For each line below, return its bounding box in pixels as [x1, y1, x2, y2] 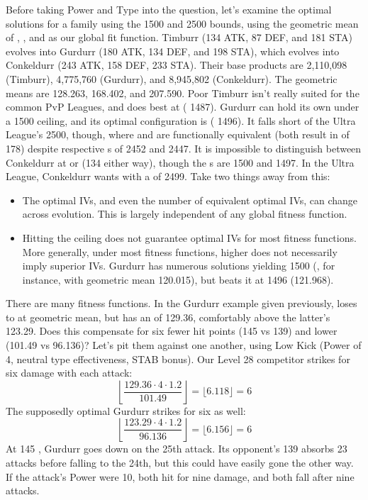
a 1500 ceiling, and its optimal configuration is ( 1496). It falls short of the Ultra [6, 113, 356, 128]
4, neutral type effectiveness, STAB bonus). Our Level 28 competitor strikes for [6, 351, 350, 366]
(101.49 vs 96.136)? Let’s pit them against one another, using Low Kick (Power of [6, 338, 362, 352]
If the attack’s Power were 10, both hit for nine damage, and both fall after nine [6, 469, 355, 484]
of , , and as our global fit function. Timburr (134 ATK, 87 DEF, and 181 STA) [6, 30, 352, 45]
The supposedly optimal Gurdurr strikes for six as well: [6, 403, 246, 418]
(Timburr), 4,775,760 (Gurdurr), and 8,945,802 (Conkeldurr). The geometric [6, 71, 338, 86]
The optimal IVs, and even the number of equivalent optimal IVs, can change [22, 192, 358, 207]
